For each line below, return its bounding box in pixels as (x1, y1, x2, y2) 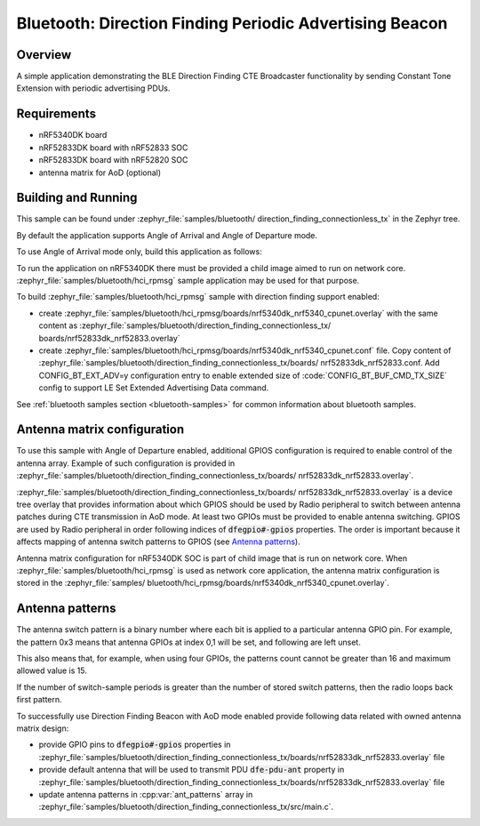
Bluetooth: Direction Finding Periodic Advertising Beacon (16, 13, 448, 33)
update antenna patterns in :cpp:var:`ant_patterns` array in (38, 789, 253, 799)
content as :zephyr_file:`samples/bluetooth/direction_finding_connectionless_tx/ (38, 320, 332, 331)
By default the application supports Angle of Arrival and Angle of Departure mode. (16, 229, 318, 240)
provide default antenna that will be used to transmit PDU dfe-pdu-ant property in (38, 765, 345, 775)
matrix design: (16, 723, 69, 734)
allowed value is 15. (16, 665, 88, 676)
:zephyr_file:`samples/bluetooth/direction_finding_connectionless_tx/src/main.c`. (38, 801, 333, 813)
